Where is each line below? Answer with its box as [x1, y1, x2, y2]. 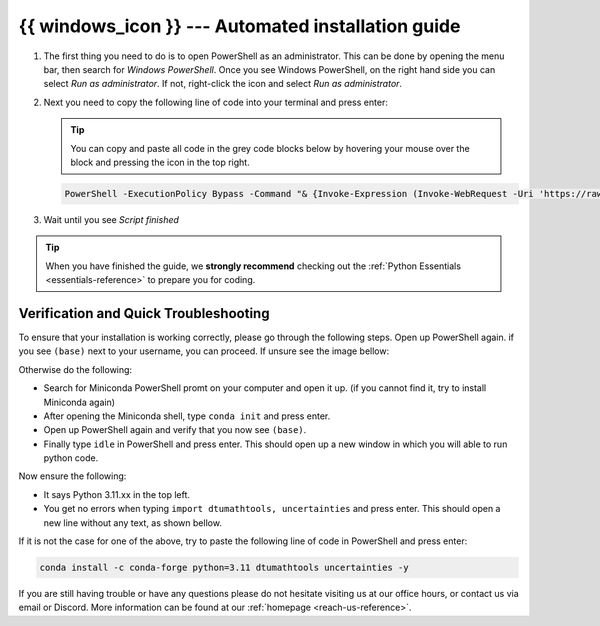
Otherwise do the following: [18, 363, 133, 375]
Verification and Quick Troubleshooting [18, 305, 270, 322]
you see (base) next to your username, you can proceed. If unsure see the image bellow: [18, 345, 390, 357]
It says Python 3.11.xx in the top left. [43, 488, 190, 500]
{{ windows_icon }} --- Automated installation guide [18, 15, 461, 37]
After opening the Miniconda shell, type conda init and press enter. [43, 410, 331, 422]
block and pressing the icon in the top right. [70, 156, 250, 168]
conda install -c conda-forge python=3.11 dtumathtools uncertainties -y [39, 562, 409, 573]
